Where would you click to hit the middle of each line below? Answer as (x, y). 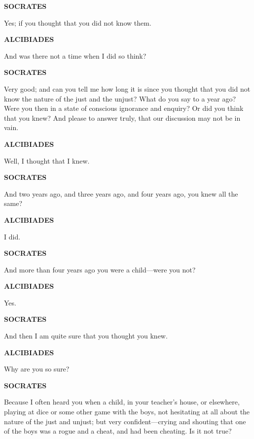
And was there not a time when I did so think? (75, 55)
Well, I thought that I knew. (47, 160)
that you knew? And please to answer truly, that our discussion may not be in (122, 118)
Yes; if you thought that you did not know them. (78, 22)
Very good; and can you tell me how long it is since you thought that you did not (127, 88)
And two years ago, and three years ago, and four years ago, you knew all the (121, 193)
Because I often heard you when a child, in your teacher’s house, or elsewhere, (122, 402)
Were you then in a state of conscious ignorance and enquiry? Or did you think (124, 108)
